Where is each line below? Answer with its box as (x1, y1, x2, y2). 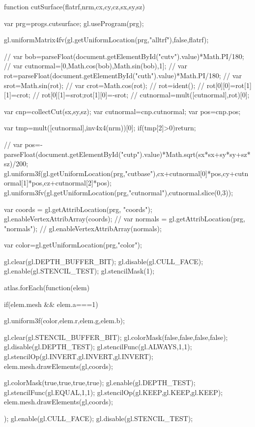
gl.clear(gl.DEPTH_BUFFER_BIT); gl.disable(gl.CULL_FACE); (4, 256, 203, 266)
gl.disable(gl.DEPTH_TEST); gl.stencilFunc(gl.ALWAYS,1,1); (4, 341, 192, 352)
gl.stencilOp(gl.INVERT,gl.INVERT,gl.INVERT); (4, 351, 153, 362)
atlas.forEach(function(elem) (4, 282, 90, 293)
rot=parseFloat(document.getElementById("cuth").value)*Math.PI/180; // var (4, 70, 242, 80)
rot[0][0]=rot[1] (206, 80, 252, 90)
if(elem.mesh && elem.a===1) (4, 299, 98, 309)
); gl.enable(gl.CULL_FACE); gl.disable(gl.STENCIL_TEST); (4, 413, 193, 423)
